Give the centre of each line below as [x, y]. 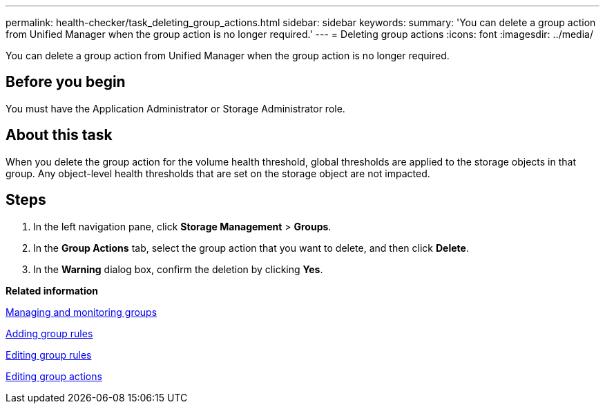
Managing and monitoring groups [81, 312]
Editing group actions [54, 376]
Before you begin [66, 82]
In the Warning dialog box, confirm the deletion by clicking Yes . [178, 269]
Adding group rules [49, 333]
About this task [59, 135]
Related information [52, 290]
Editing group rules [49, 355]
